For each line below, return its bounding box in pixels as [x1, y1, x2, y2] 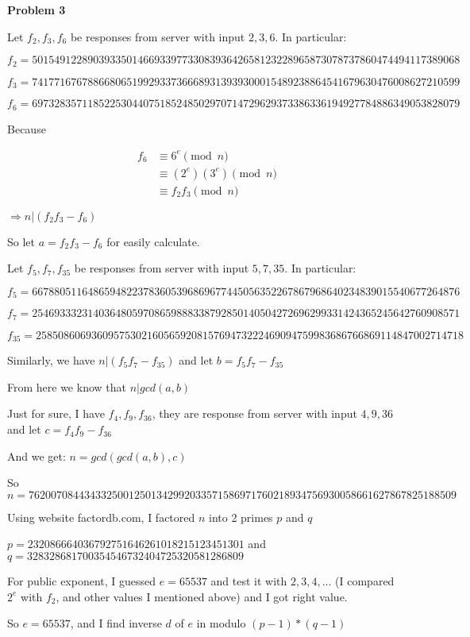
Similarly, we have [7, 352, 95, 369]
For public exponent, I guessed [7, 573, 156, 589]
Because [7, 120, 46, 137]
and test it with [210, 573, 287, 589]
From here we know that [7, 378, 126, 395]
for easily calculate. [106, 233, 200, 249]
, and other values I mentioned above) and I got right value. [56, 588, 348, 604]
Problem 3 [7, 2, 66, 17]
